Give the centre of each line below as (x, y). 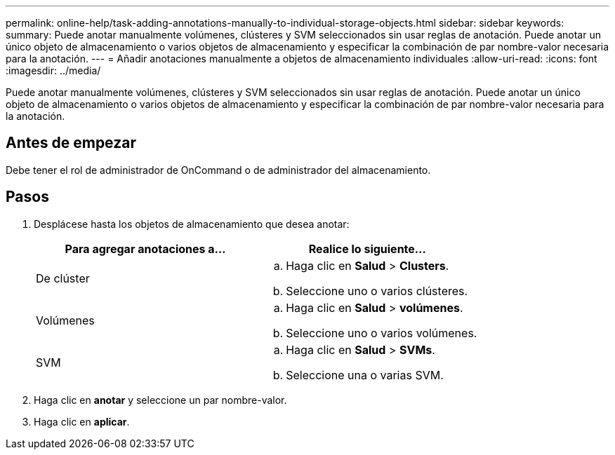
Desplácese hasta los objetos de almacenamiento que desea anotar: (192, 224)
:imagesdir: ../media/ (53, 70)
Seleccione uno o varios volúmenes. (382, 333)
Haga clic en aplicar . (82, 421)
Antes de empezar (71, 143)
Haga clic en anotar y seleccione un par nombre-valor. (160, 400)
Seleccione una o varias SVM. (365, 375)
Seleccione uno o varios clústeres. (377, 291)
